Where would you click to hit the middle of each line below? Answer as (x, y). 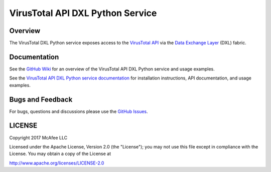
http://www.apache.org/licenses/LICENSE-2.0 (57, 163)
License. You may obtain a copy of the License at (60, 154)
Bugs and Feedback (41, 99)
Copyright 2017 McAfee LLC (38, 137)
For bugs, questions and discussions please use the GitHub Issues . (79, 111)
